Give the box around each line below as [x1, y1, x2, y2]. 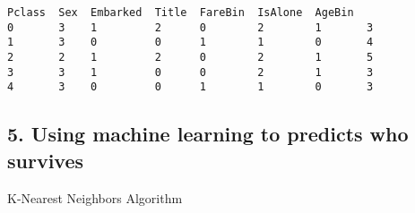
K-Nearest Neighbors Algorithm [7, 188, 183, 207]
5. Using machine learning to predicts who [7, 120, 409, 148]
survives [7, 146, 84, 174]
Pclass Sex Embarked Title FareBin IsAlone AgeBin [7, 6, 354, 19]
